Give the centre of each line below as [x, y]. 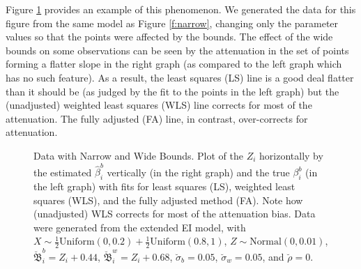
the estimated [63, 172]
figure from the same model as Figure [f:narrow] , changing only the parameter [172, 23]
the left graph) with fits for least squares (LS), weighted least [164, 186]
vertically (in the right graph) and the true [198, 172]
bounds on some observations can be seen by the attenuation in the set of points [177, 50]
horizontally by [291, 155]
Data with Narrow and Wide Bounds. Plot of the [138, 155]
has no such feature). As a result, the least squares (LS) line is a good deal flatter [180, 77]
